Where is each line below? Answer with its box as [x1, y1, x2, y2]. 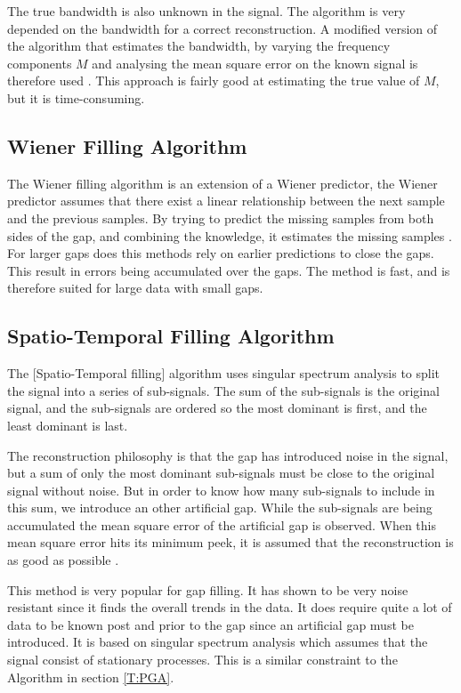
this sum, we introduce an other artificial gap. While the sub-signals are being [7, 498, 433, 517]
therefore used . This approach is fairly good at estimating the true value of [7, 71, 420, 90]
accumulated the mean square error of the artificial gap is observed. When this [7, 515, 436, 534]
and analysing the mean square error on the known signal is [92, 53, 418, 72]
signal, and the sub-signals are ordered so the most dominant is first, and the [7, 399, 427, 417]
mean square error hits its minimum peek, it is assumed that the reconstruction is [7, 533, 454, 552]
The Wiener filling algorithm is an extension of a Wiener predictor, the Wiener [7, 173, 438, 192]
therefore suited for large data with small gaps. [7, 278, 263, 297]
